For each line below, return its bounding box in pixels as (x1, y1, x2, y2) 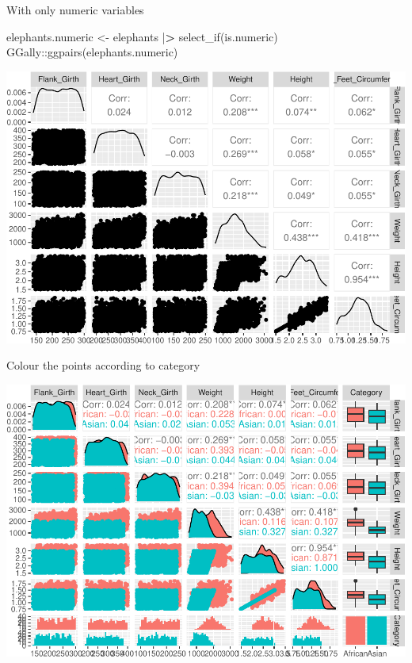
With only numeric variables (6, 2, 144, 17)
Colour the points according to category (6, 357, 200, 374)
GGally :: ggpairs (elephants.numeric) (6, 44, 178, 60)
